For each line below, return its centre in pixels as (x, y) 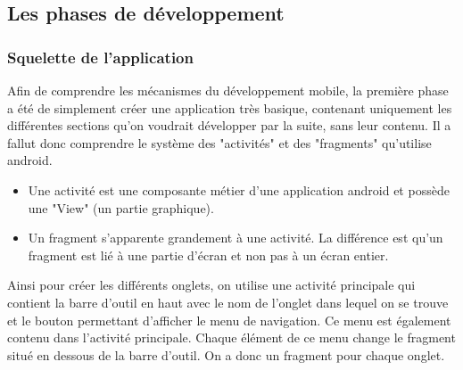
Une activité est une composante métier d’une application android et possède (239, 189)
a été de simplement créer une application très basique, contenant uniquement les (230, 107)
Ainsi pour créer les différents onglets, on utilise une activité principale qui (211, 285)
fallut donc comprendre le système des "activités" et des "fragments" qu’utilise (219, 142)
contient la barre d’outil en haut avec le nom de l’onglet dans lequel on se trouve (228, 302)
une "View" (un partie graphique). (121, 207)
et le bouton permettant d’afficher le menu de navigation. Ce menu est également (229, 320)
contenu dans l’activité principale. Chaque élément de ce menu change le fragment (231, 337)
